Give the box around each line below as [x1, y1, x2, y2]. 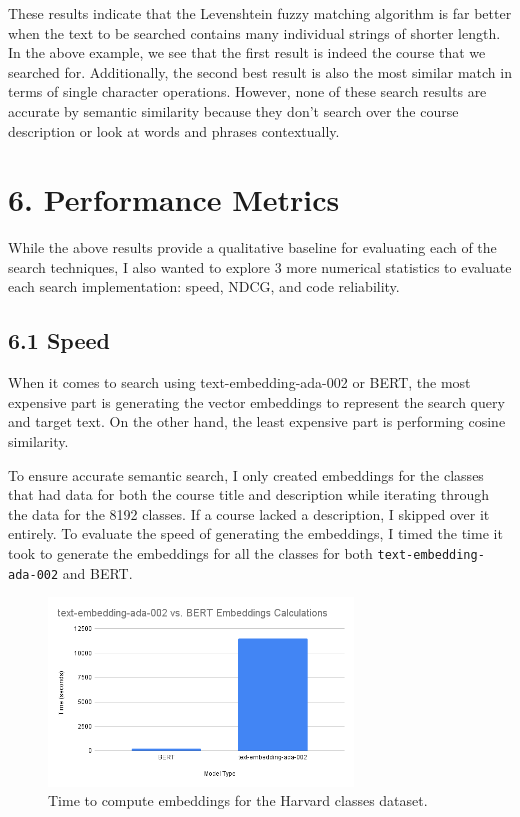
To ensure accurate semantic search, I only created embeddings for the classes [8, 464, 484, 485]
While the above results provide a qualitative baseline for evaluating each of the [8, 237, 497, 258]
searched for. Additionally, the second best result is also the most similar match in [8, 61, 512, 82]
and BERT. [62, 562, 133, 583]
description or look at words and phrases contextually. [8, 120, 340, 141]
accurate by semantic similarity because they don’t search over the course [8, 100, 459, 121]
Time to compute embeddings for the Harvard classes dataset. [48, 790, 428, 811]
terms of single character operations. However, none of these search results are [8, 81, 487, 102]
